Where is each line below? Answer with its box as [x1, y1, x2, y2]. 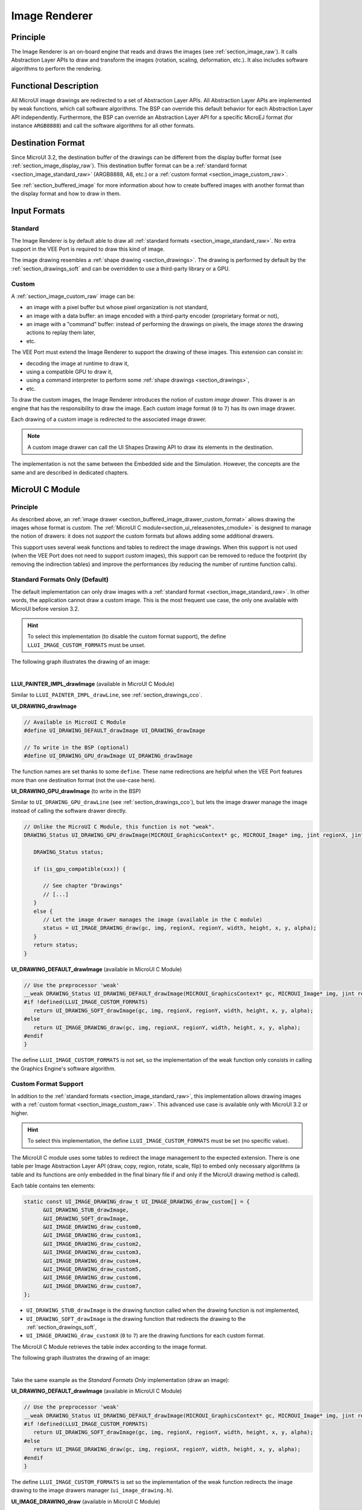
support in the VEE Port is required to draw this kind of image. [11, 245, 165, 252]
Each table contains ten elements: [11, 1181, 96, 1189]
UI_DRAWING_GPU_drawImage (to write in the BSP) [11, 787, 141, 794]
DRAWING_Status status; [33, 849, 104, 855]
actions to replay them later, [26, 329, 96, 336]
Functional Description [11, 80, 99, 91]
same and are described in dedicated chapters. [11, 469, 129, 476]
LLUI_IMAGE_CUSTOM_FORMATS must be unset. [27, 641, 146, 649]
